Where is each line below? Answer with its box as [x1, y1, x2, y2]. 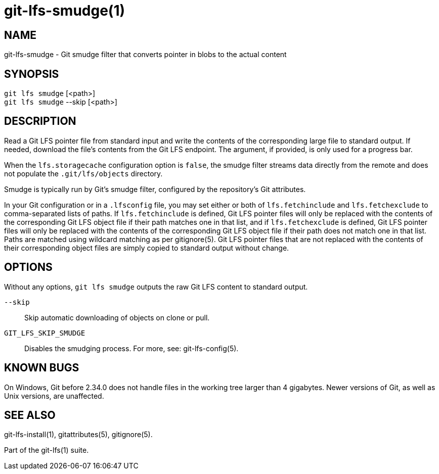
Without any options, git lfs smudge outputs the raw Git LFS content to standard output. [4, 282, 308, 291]
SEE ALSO [4, 408, 56, 421]
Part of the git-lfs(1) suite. [4, 446, 89, 455]
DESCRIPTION [4, 115, 76, 128]
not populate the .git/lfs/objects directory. [4, 169, 163, 178]
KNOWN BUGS [4, 361, 79, 374]
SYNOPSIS [4, 67, 59, 80]
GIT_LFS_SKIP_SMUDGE [4, 328, 85, 337]
